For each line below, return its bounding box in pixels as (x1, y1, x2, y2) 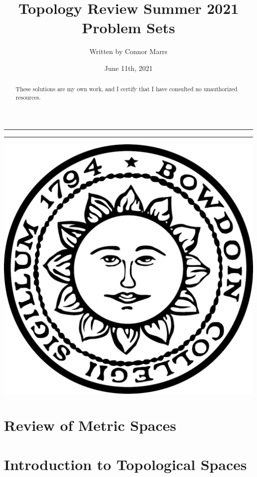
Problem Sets (82, 17, 175, 38)
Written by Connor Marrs (89, 46, 168, 57)
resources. (15, 93, 41, 101)
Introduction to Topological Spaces (4, 454, 247, 474)
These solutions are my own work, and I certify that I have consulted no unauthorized (15, 85, 238, 93)
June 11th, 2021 (104, 62, 153, 73)
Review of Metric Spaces (4, 415, 176, 435)
